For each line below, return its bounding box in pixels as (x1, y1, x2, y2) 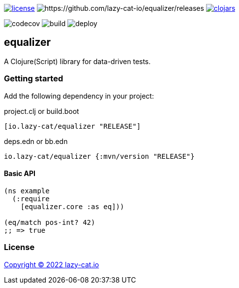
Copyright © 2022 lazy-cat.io (4, 260, 99, 269)
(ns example (4, 186, 50, 195)
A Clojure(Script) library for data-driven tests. (4, 57, 151, 66)
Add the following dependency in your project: (4, 91, 154, 100)
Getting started (4, 73, 63, 84)
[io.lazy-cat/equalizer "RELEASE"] (4, 122, 141, 130)
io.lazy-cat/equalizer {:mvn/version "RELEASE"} (4, 152, 195, 160)
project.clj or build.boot (4, 107, 79, 115)
